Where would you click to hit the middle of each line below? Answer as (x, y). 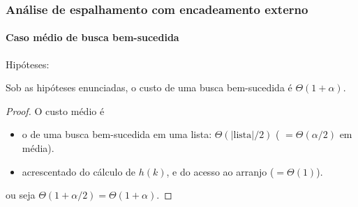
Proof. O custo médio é (55, 110)
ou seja (21, 195)
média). (38, 148)
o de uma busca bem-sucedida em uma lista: (117, 134)
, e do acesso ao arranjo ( (220, 171)
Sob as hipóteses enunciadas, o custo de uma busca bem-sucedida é (149, 87)
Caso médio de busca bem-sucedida (92, 37)
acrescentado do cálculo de (79, 171)
